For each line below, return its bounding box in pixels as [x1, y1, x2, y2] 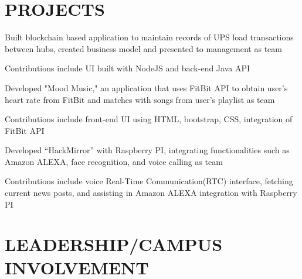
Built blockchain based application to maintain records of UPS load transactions [5, 31, 294, 43]
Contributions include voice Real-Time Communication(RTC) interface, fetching [5, 175, 293, 187]
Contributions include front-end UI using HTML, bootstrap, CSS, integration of [5, 113, 293, 125]
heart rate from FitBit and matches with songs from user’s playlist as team [5, 93, 275, 105]
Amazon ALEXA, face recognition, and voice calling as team [5, 155, 223, 167]
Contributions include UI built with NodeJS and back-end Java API [5, 62, 250, 74]
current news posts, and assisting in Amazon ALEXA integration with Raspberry [5, 187, 297, 199]
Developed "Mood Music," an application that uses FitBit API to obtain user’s [5, 81, 288, 94]
